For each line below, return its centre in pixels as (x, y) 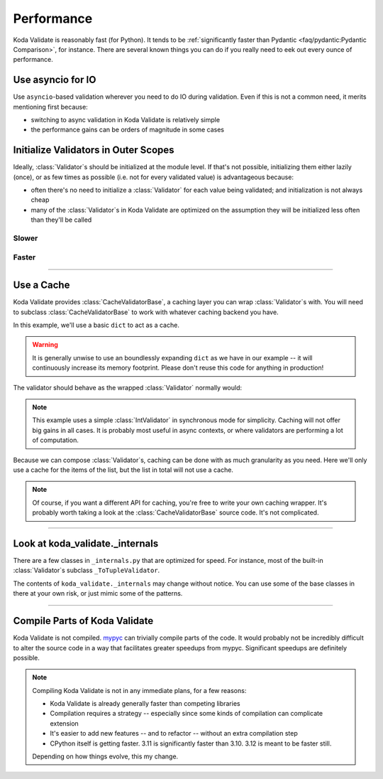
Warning (45, 345)
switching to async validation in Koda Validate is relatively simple (125, 120)
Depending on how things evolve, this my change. (105, 756)
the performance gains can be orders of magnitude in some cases (128, 130)
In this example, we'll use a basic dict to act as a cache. (96, 325)
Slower (26, 238)
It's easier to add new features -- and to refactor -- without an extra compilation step (174, 734)
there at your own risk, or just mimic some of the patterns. (98, 593)
